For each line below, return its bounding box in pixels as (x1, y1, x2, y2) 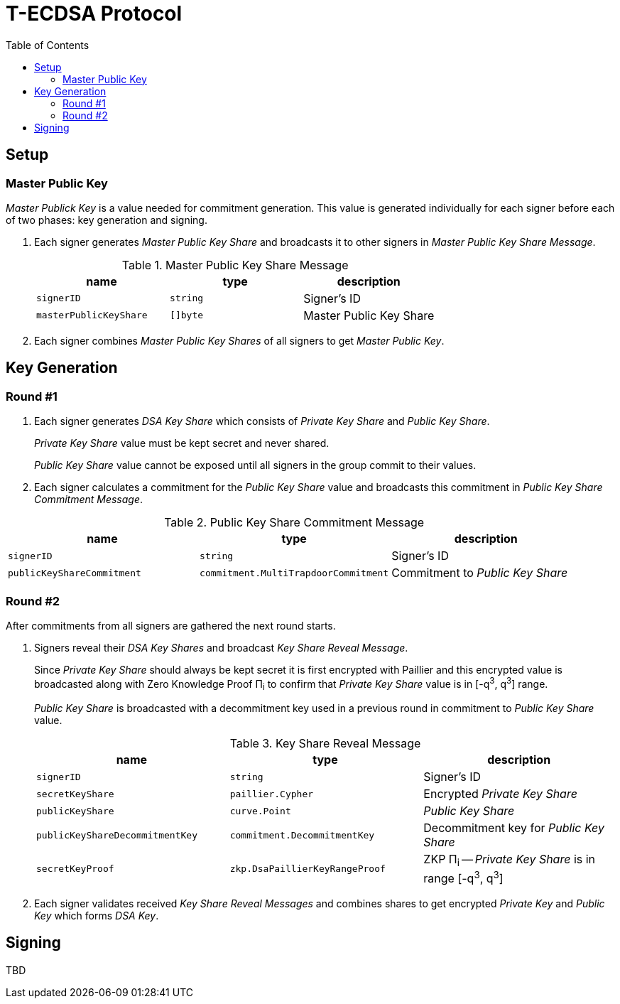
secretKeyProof (36, 863, 114, 875)
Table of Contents (6, 38, 89, 51)
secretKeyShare (36, 788, 114, 799)
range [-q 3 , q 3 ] (423, 868, 504, 885)
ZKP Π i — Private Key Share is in (423, 852, 596, 869)
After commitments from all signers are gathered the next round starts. (6, 619, 336, 632)
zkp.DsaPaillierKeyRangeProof (229, 863, 386, 875)
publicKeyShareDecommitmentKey (36, 829, 197, 841)
